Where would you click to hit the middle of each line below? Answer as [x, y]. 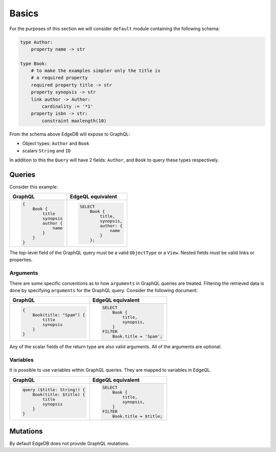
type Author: [37, 42]
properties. [21, 260]
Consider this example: [34, 187]
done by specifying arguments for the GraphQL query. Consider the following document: [103, 290]
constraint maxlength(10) [74, 121]
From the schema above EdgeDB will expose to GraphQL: [70, 134]
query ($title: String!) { [54, 390]
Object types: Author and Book [56, 144]
